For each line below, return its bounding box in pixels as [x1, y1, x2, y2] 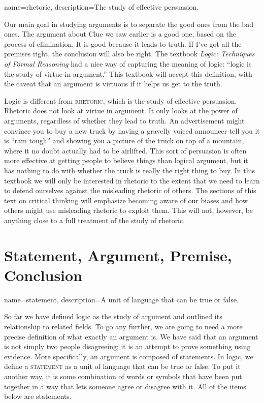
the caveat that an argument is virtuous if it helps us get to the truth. [4, 78, 222, 89]
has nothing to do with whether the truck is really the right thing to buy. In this [4, 165, 255, 175]
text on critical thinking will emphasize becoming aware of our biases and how [4, 195, 248, 205]
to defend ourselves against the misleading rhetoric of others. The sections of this [4, 185, 256, 196]
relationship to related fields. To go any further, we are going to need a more [4, 321, 243, 331]
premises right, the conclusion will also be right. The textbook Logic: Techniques [4, 48, 255, 59]
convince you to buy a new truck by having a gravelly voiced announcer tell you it [4, 125, 260, 136]
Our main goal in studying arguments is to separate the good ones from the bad [4, 18, 253, 29]
